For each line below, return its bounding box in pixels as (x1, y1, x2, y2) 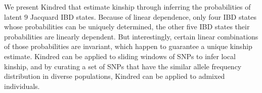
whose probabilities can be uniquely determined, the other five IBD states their (4, 21, 250, 32)
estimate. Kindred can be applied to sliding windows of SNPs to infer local (4, 51, 236, 61)
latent (4, 11, 22, 22)
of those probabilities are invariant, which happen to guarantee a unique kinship (4, 41, 252, 52)
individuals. (4, 80, 40, 91)
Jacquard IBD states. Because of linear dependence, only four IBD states (30, 11, 257, 22)
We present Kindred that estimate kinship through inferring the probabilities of (4, 2, 251, 12)
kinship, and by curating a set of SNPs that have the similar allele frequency (4, 61, 242, 71)
